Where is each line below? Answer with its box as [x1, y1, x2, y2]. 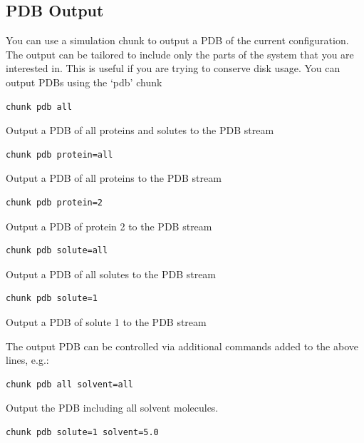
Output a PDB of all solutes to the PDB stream [6, 266, 217, 281]
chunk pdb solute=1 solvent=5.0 [6, 427, 159, 437]
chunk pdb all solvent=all [6, 379, 133, 389]
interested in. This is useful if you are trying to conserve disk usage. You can [6, 61, 340, 76]
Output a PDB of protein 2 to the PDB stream [6, 218, 212, 233]
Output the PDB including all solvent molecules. [6, 400, 219, 415]
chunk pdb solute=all [6, 245, 108, 256]
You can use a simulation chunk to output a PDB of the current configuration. [6, 33, 349, 48]
